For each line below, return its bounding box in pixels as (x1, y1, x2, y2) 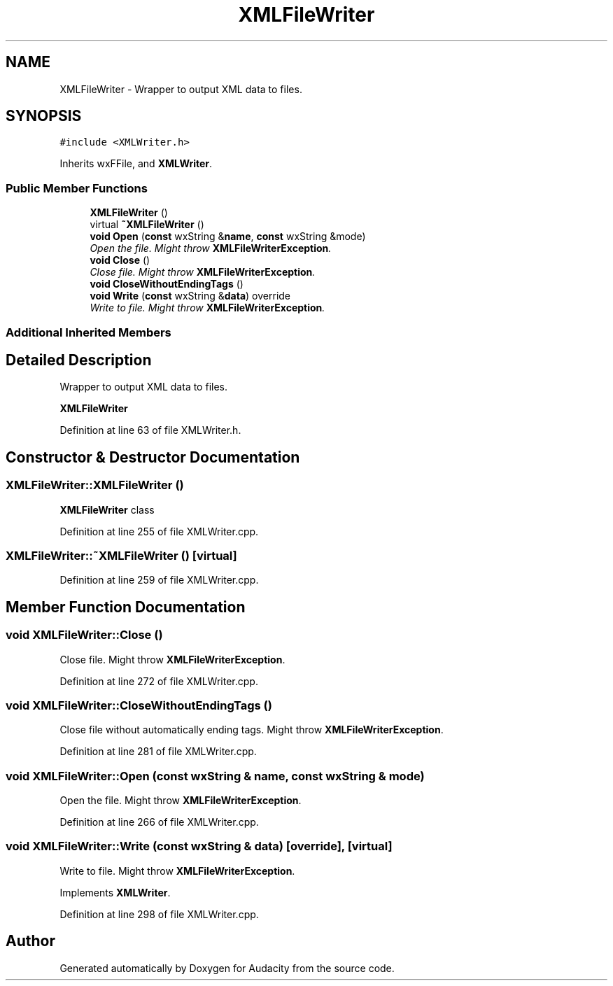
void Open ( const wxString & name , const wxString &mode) (90, 230, 366, 243)
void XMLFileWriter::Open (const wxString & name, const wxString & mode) (6, 768, 425, 783)
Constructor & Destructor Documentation (6, 448, 300, 466)
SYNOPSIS (6, 107, 82, 125)
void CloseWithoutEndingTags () (90, 278, 244, 290)
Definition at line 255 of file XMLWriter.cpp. (59, 525, 259, 537)
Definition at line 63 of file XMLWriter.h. (59, 424, 241, 437)
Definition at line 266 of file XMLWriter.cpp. (59, 816, 259, 829)
